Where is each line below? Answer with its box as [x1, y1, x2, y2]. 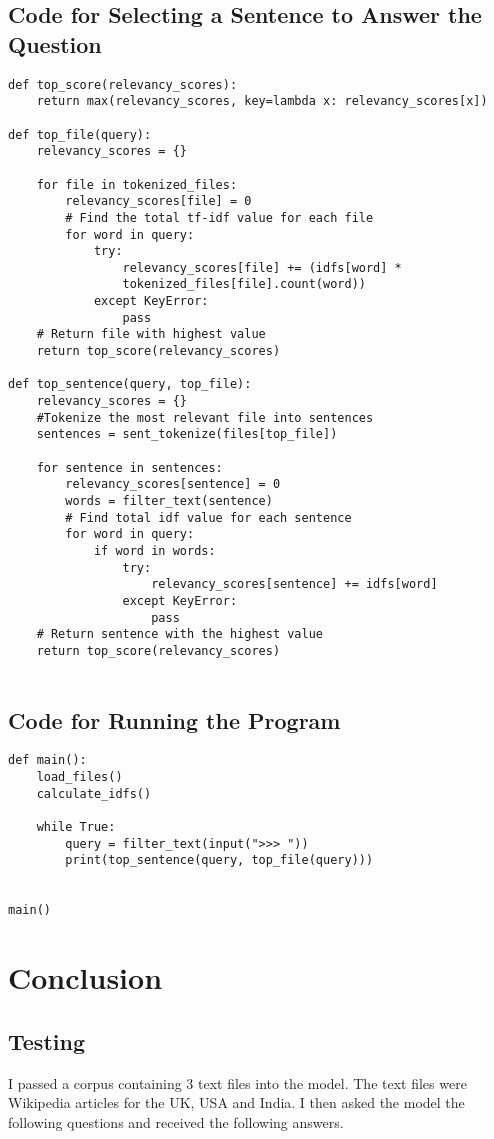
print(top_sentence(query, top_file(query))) [65, 853, 374, 868]
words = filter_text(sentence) [65, 494, 273, 508]
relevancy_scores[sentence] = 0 [65, 477, 281, 492]
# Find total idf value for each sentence [65, 510, 352, 525]
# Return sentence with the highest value [36, 627, 323, 642]
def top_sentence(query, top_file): [8, 377, 252, 392]
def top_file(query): [8, 127, 152, 142]
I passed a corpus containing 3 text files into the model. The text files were [8, 1072, 467, 1093]
